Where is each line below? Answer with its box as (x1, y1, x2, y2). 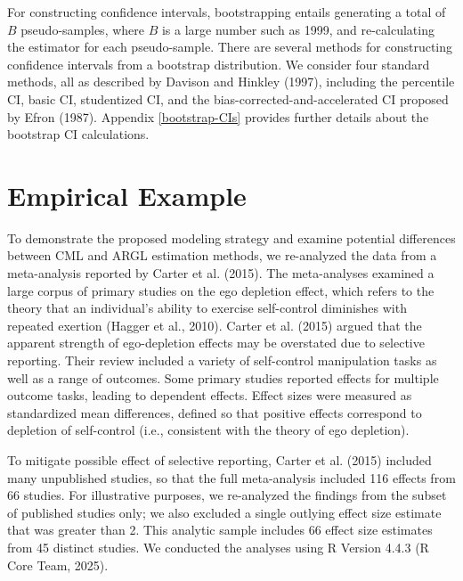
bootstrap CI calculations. (7, 125, 150, 143)
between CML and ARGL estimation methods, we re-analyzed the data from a (7, 246, 437, 265)
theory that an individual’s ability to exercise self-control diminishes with (7, 299, 407, 317)
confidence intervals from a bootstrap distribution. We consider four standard (7, 54, 430, 73)
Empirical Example (7, 176, 247, 213)
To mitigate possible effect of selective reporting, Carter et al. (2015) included (7, 451, 432, 469)
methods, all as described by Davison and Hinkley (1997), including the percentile (7, 72, 455, 91)
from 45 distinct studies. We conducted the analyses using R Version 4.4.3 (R (7, 537, 429, 556)
